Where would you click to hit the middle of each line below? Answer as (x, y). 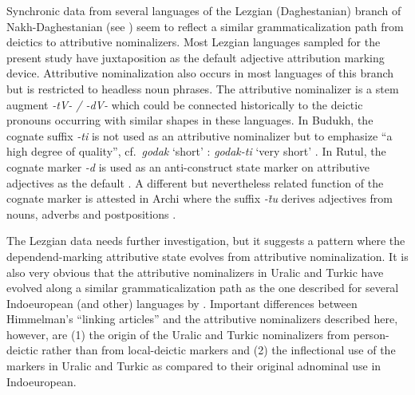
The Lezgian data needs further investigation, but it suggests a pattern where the (206, 241)
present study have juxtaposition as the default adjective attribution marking (196, 57)
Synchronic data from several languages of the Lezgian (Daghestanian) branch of (204, 10)
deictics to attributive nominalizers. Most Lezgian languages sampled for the (194, 42)
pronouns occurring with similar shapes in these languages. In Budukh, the (190, 120)
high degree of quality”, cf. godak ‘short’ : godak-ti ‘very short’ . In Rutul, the (196, 151)
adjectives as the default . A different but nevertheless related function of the (195, 182)
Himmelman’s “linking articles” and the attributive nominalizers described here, (202, 319)
